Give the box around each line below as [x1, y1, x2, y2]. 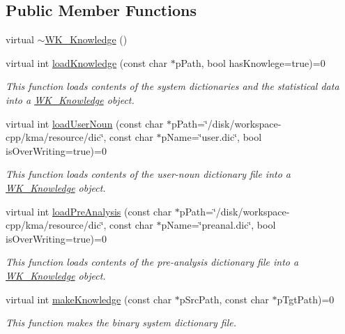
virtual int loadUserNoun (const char [6, 116, 164, 130]
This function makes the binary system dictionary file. [6, 315, 237, 330]
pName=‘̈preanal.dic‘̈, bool [161, 218, 276, 232]
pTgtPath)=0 [277, 291, 335, 306]
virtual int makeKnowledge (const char [6, 291, 172, 306]
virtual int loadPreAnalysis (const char [6, 204, 172, 218]
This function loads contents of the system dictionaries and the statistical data [6, 79, 339, 93]
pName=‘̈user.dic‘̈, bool [161, 130, 262, 144]
